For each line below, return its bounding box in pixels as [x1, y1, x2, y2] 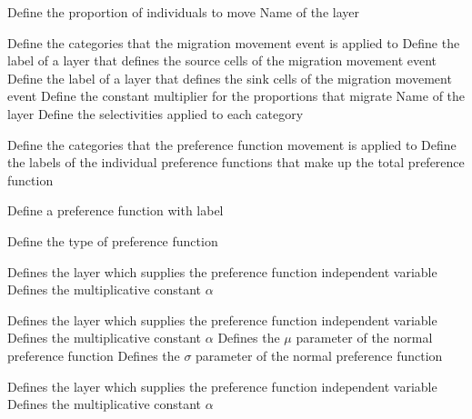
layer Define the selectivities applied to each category [7, 104, 304, 123]
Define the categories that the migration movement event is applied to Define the [7, 33, 460, 52]
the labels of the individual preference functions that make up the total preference [7, 153, 465, 172]
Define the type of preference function [7, 231, 218, 250]
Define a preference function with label [7, 201, 224, 220]
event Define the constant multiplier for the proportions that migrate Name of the [7, 86, 466, 105]
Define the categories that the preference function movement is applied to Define [7, 135, 457, 154]
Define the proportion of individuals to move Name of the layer [7, 3, 359, 21]
